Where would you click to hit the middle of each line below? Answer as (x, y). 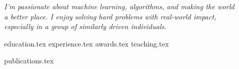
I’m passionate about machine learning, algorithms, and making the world (119, 6)
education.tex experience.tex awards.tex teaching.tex (86, 43)
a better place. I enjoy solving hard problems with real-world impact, (110, 16)
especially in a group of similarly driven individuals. (85, 26)
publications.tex (29, 61)
